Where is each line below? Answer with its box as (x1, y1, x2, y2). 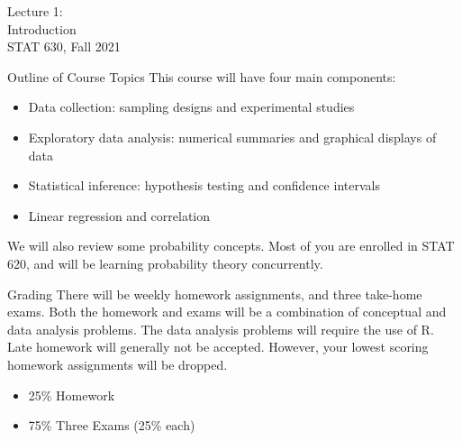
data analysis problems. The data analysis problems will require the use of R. (7, 319, 434, 338)
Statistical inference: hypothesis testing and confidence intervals (28, 176, 380, 195)
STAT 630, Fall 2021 (7, 37, 121, 56)
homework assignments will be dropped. (7, 354, 228, 373)
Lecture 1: (7, 2, 63, 20)
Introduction (7, 19, 77, 38)
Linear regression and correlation (28, 206, 211, 225)
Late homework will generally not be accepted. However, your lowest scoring (7, 337, 429, 356)
